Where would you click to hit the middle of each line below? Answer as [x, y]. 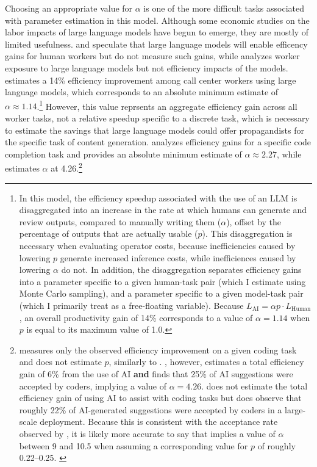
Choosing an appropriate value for [69, 8]
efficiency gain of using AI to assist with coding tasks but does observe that [160, 398]
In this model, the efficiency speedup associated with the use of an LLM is [158, 197]
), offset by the [254, 221]
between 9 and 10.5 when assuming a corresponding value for [134, 445]
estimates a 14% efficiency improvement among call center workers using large [151, 80]
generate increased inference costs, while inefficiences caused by [178, 257]
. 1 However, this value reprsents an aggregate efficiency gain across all [167, 105]
